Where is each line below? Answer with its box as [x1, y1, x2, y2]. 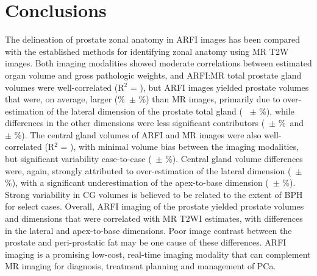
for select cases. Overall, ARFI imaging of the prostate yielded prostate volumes [5, 200, 304, 213]
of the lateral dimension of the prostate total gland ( [46, 104, 243, 117]
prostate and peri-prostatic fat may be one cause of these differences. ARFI [5, 236, 287, 249]
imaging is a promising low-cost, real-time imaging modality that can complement [5, 247, 311, 260]
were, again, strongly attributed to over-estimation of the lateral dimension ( [5, 164, 291, 177]
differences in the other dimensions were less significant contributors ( [5, 116, 265, 129]
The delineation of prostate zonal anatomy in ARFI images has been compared [5, 33, 301, 46]
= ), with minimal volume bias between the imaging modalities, [60, 140, 299, 153]
